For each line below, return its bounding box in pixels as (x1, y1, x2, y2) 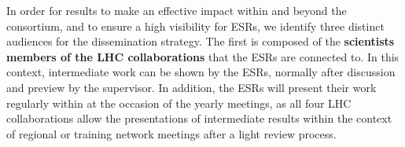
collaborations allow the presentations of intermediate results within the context (6, 110, 392, 127)
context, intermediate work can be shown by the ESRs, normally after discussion (6, 64, 396, 80)
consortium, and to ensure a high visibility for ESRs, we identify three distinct (6, 17, 385, 34)
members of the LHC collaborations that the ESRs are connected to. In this (6, 48, 399, 64)
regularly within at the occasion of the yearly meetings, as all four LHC (6, 94, 352, 111)
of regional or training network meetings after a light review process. (6, 125, 337, 141)
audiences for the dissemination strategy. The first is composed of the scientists (6, 33, 395, 50)
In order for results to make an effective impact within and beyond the (6, 2, 347, 18)
